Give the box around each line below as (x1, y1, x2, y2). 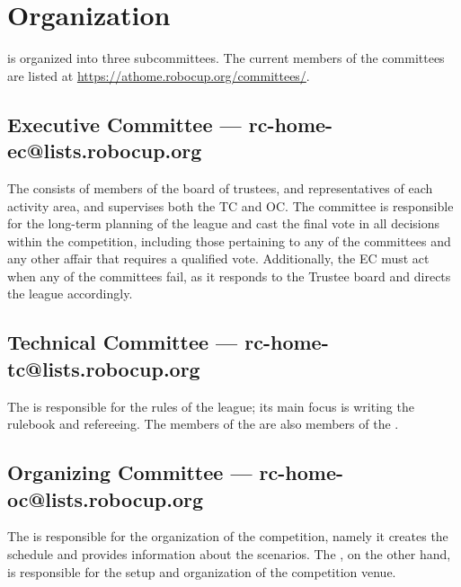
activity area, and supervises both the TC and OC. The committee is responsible (7, 196, 454, 215)
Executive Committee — (7, 110, 242, 138)
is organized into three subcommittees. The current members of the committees (7, 49, 445, 67)
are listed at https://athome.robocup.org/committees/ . (7, 66, 310, 84)
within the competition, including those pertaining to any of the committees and (7, 231, 451, 250)
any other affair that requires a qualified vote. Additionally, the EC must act (7, 249, 430, 268)
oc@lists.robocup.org (7, 485, 204, 512)
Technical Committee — (7, 328, 238, 356)
